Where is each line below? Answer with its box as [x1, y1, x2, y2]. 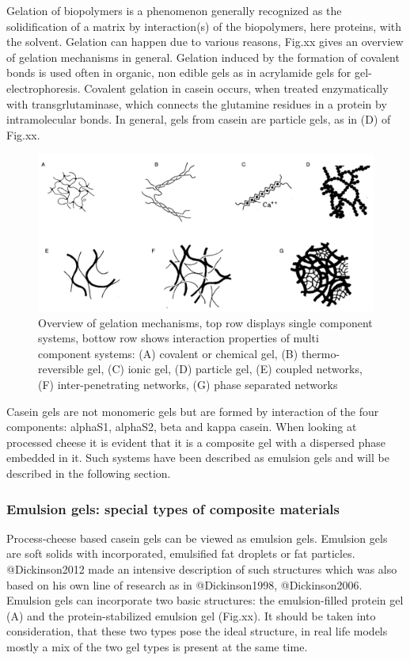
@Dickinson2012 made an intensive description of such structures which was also [6, 561, 397, 578]
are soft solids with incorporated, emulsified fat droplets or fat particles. [6, 545, 355, 562]
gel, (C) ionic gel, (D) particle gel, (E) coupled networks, [87, 361, 363, 377]
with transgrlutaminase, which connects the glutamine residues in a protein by [6, 95, 387, 112]
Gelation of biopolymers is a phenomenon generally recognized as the [6, 2, 342, 18]
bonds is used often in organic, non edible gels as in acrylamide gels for [6, 64, 351, 81]
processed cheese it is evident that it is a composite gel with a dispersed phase [6, 433, 386, 450]
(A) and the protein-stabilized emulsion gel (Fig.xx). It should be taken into [6, 607, 376, 624]
